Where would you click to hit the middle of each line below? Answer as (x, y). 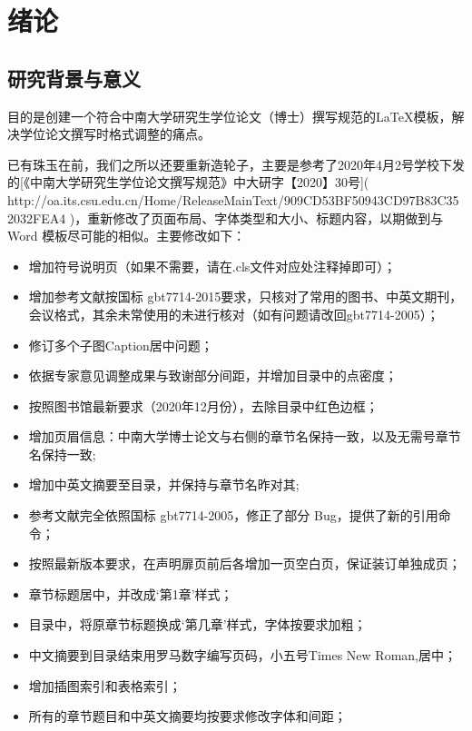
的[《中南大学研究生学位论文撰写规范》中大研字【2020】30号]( (188, 182)
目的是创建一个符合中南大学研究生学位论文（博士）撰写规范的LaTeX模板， (230, 116)
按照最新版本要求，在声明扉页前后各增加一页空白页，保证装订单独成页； (245, 563)
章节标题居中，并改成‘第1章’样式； (131, 593)
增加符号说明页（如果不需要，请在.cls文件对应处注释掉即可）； (212, 266)
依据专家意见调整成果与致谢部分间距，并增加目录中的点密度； (213, 375)
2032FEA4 (37, 217)
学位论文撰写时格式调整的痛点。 (115, 134)
